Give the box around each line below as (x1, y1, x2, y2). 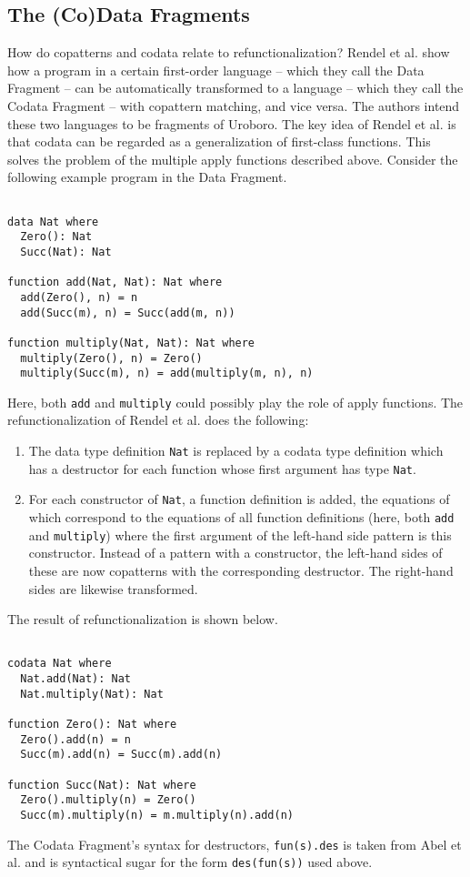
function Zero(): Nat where (7, 718, 177, 731)
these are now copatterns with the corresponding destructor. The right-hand (28, 560, 454, 580)
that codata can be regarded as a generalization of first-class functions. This (7, 132, 431, 151)
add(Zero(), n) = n (20, 290, 138, 304)
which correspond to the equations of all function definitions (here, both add (28, 508, 455, 527)
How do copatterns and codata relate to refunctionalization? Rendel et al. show (7, 43, 450, 62)
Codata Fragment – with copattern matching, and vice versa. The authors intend (7, 96, 460, 115)
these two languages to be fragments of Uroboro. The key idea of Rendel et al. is (7, 114, 456, 133)
